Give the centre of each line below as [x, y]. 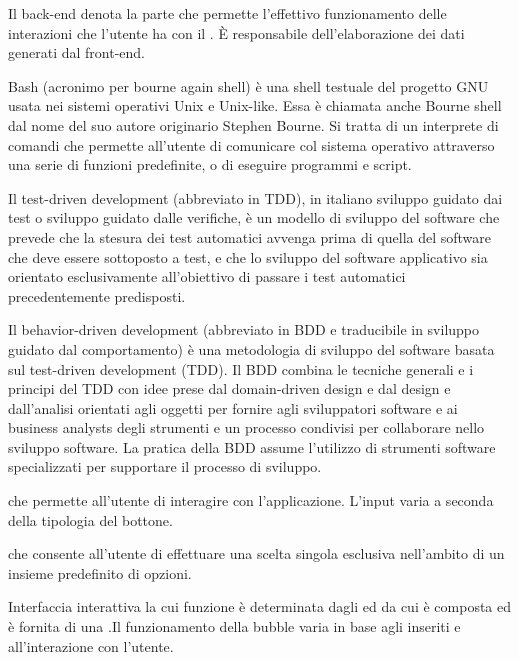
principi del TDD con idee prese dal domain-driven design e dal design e [229, 388]
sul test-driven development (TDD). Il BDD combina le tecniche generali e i [241, 368]
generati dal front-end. [76, 52]
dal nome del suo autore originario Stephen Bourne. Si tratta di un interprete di [253, 124]
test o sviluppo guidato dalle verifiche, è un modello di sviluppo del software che [254, 217]
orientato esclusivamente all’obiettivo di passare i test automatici [207, 276]
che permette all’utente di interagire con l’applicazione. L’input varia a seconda [251, 500]
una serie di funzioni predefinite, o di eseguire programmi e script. [210, 164]
